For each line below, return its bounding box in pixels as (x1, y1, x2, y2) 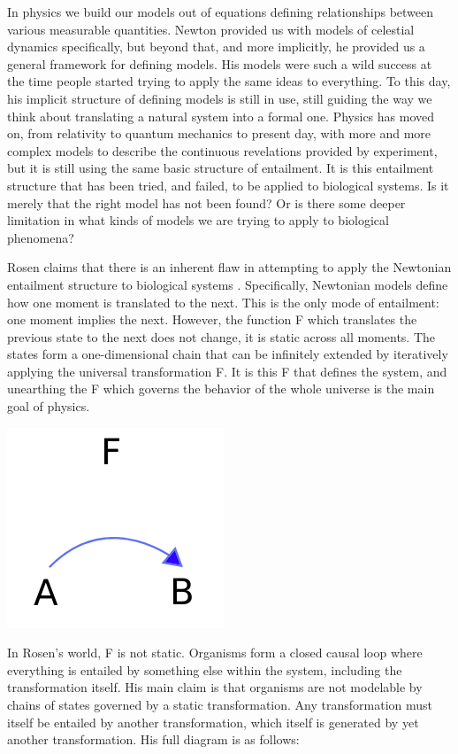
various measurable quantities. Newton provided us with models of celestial (7, 19, 415, 38)
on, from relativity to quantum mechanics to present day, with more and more (7, 124, 431, 143)
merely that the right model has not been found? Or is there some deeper (7, 193, 406, 212)
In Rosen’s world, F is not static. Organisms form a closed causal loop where (7, 643, 423, 662)
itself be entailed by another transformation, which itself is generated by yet (7, 712, 419, 731)
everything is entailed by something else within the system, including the (7, 660, 402, 679)
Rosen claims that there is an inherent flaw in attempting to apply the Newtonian (7, 258, 452, 276)
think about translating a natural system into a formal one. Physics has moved (7, 106, 435, 125)
